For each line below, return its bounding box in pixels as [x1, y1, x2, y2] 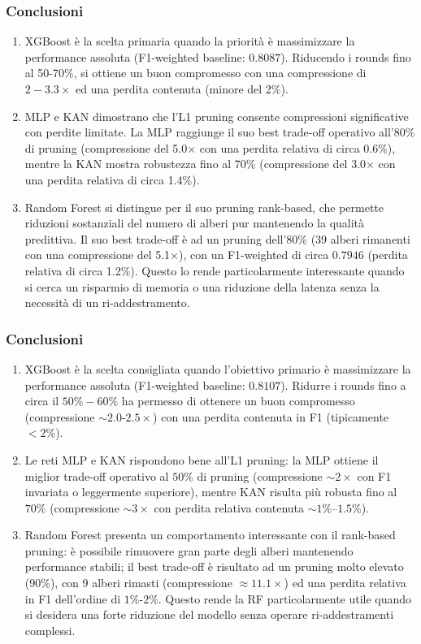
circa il [24, 392, 59, 409]
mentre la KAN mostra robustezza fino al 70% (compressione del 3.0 [24, 155, 367, 172]
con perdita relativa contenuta [154, 499, 305, 516]
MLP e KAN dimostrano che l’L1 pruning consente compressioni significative [24, 107, 409, 124]
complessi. [24, 621, 76, 638]
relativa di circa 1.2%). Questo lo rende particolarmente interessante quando [24, 261, 405, 279]
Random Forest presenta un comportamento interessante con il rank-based [24, 526, 396, 543]
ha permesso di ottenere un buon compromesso [121, 392, 355, 409]
